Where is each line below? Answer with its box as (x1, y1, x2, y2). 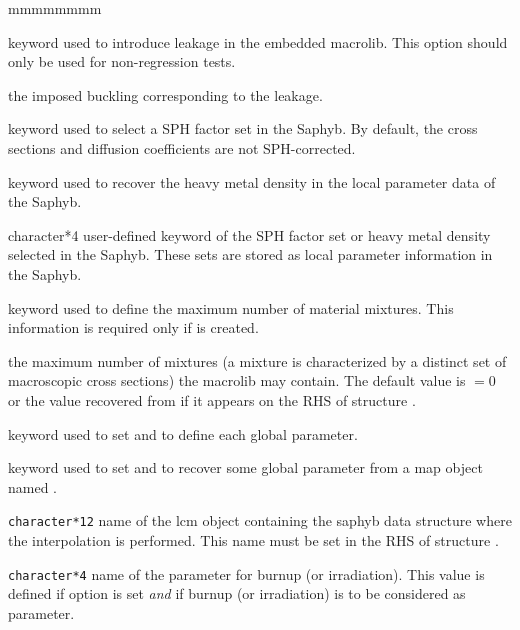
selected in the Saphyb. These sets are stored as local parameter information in (8, 244, 493, 265)
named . (8, 476, 57, 497)
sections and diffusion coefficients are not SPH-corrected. (8, 137, 356, 158)
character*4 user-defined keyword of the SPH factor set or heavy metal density (8, 224, 491, 245)
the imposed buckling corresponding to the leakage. (8, 84, 323, 105)
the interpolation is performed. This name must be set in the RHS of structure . (8, 529, 499, 550)
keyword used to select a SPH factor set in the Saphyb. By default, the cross (8, 118, 478, 139)
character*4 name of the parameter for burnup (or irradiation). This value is (8, 563, 485, 584)
